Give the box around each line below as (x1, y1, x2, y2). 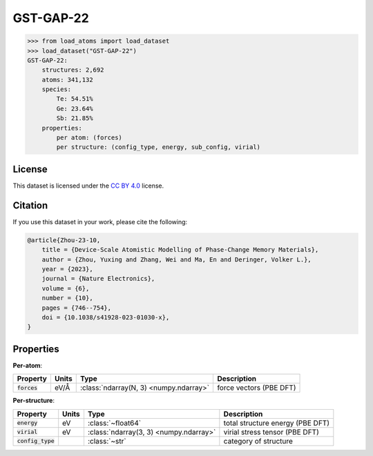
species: (41, 86, 72, 93)
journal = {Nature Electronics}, (41, 275, 155, 283)
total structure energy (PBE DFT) (223, 418, 330, 428)
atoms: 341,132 (41, 76, 93, 83)
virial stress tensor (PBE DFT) (223, 427, 319, 437)
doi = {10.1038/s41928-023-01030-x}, (41, 313, 170, 321)
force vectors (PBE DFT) (217, 383, 296, 393)
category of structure (223, 436, 294, 446)
